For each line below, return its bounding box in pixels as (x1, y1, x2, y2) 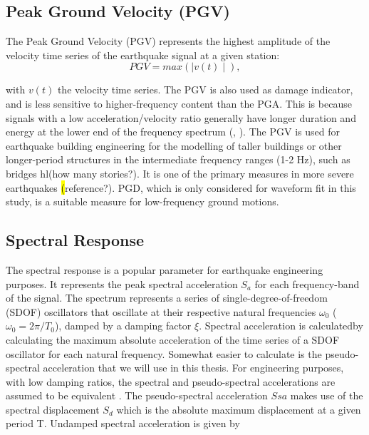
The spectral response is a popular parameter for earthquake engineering (6, 262, 323, 277)
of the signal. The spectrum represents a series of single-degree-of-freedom (6, 290, 328, 305)
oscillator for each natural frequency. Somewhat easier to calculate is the (6, 346, 322, 361)
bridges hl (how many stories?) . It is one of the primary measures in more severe (6, 165, 354, 180)
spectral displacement (6, 401, 100, 416)
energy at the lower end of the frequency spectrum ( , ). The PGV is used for (6, 124, 340, 139)
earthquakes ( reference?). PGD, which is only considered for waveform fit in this (6, 180, 356, 195)
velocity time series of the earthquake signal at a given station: (6, 47, 280, 62)
